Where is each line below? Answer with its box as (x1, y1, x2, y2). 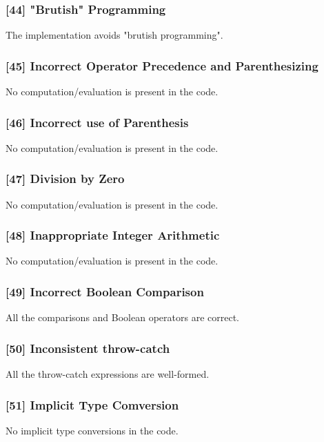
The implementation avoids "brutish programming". (6, 28, 223, 42)
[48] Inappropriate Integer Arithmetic (6, 227, 220, 244)
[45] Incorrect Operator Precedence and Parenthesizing (6, 57, 318, 74)
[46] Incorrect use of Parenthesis (6, 113, 189, 131)
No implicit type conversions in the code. (6, 423, 179, 437)
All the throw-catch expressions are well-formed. (6, 367, 210, 381)
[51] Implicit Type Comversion (6, 396, 179, 413)
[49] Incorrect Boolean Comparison (6, 282, 204, 300)
